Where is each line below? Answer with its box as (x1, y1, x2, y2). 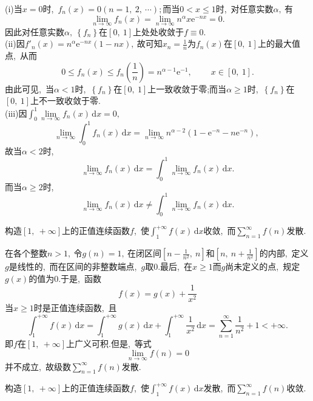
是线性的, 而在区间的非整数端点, (8, 260, 137, 273)
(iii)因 (5, 106, 27, 119)
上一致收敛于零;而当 (147, 82, 227, 95)
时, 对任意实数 (215, 2, 274, 15)
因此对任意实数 (5, 25, 64, 38)
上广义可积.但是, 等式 (66, 337, 152, 349)
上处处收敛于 (133, 25, 184, 38)
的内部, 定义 (259, 247, 309, 259)
